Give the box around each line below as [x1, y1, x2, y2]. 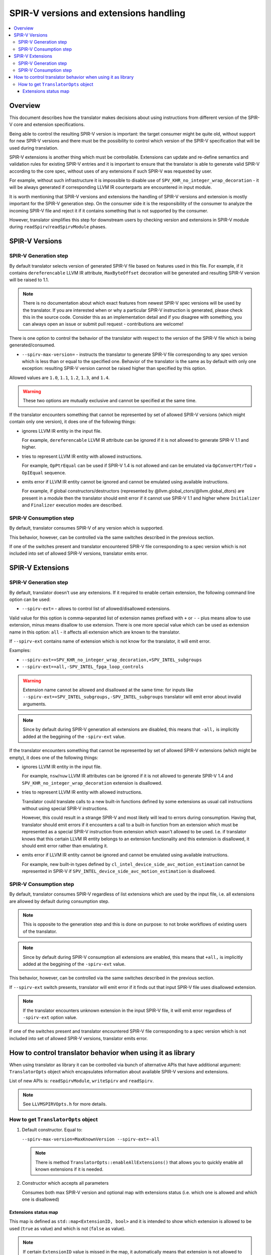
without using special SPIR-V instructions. [22, 805, 108, 811]
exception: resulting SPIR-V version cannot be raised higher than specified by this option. [22, 365, 207, 371]
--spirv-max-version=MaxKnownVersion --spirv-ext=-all [22, 1136, 160, 1142]
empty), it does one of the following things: [9, 755, 98, 761]
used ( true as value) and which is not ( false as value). [9, 1225, 125, 1231]
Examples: [9, 648, 31, 654]
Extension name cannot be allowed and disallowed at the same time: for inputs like [23, 687, 193, 693]
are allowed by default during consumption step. [9, 898, 110, 904]
